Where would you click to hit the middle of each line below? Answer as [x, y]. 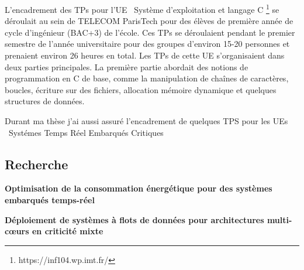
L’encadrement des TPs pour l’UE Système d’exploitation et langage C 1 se [142, 8]
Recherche [37, 164]
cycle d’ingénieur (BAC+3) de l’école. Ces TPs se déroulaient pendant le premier [150, 32]
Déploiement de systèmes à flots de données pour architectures [134, 219]
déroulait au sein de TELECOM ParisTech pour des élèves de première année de [149, 21]
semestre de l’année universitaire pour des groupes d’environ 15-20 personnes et [147, 44]
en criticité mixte [68, 231]
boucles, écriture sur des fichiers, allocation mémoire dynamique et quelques [141, 89]
